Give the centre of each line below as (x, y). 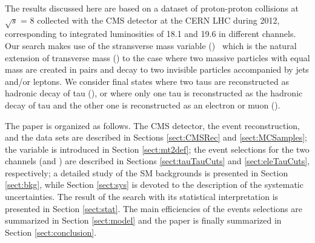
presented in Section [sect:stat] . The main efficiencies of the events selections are (154, 208)
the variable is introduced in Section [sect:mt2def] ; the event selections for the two (157, 149)
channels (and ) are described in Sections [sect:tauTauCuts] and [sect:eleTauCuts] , (157, 161)
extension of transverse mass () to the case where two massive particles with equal (157, 57)
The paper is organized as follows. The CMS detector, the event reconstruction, (152, 125)
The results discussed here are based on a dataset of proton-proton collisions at (152, 8)
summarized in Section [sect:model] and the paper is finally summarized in (143, 220)
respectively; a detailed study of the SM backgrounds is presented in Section (147, 172)
